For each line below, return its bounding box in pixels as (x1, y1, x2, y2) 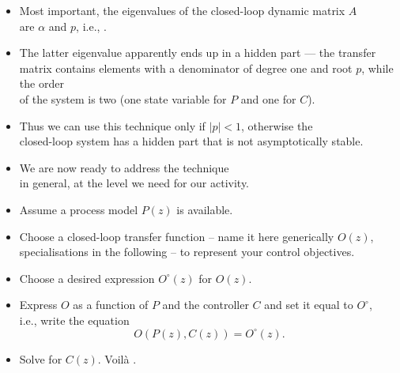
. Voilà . (97, 350, 137, 367)
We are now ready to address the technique (19, 159, 229, 175)
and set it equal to (264, 296, 353, 313)
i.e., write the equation (19, 311, 130, 328)
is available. (176, 201, 233, 217)
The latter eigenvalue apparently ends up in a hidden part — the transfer (19, 44, 376, 61)
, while (361, 59, 394, 76)
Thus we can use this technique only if (19, 117, 206, 134)
